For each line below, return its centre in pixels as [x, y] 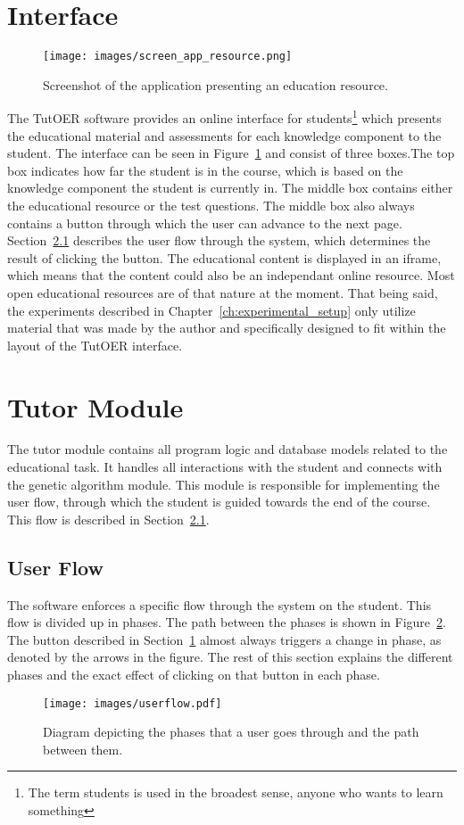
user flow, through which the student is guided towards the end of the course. [219, 502]
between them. [83, 749]
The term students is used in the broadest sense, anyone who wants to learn [236, 792]
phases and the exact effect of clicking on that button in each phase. [194, 675]
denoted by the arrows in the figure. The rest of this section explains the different [230, 657]
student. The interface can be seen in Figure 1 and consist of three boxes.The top [231, 153]
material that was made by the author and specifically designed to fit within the [227, 328]
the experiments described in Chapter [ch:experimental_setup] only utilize [211, 310]
